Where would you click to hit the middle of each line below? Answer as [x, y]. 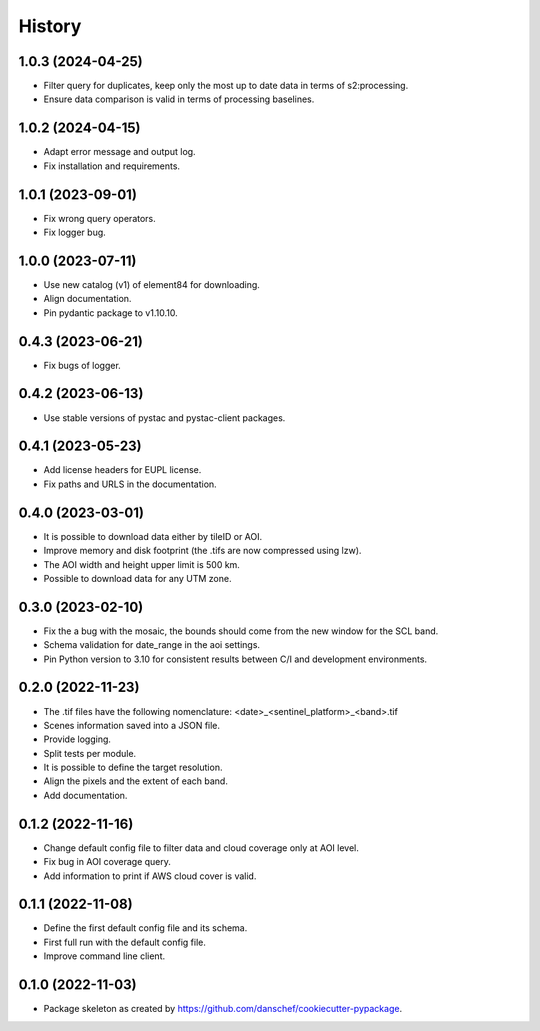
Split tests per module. [90, 753]
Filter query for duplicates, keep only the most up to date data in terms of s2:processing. [226, 86]
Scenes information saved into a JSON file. [131, 725]
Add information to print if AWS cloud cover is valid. [150, 876]
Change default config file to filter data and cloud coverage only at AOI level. [201, 847]
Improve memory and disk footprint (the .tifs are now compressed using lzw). [202, 551]
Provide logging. [77, 739]
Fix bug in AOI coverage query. [107, 862]
